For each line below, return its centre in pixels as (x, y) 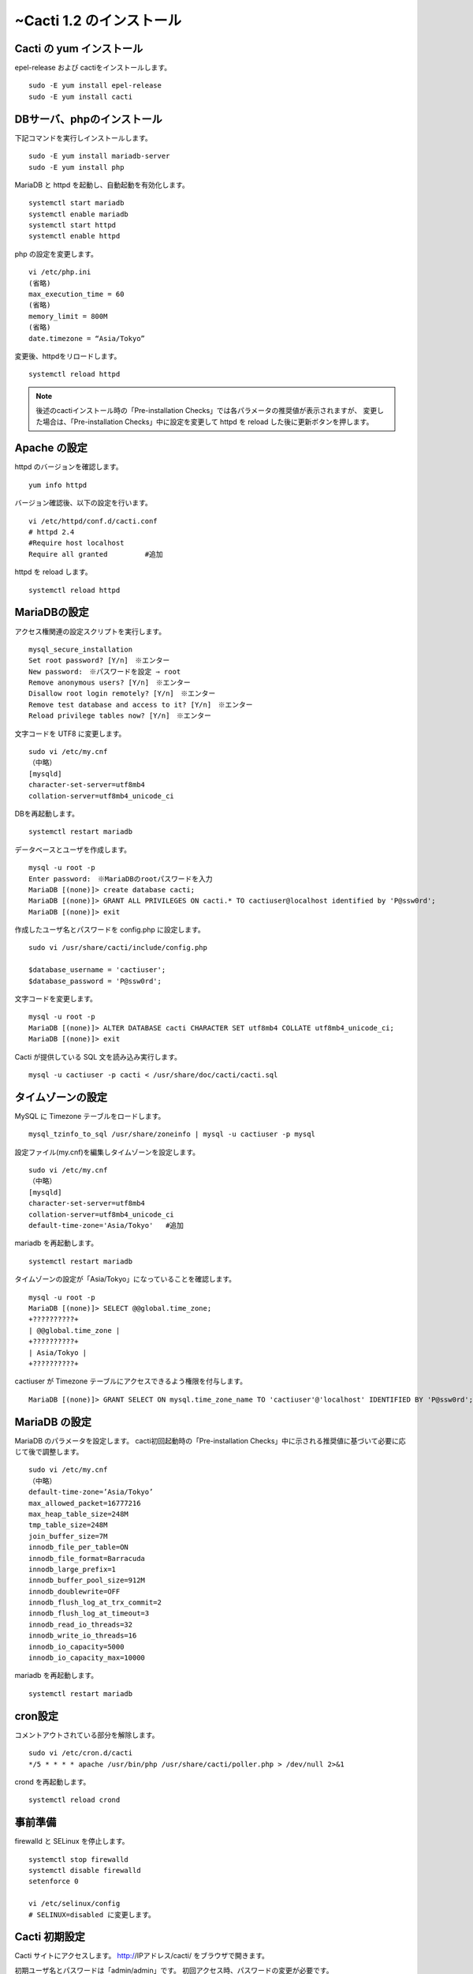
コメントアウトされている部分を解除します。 (87, 1735)
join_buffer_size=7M (68, 1536)
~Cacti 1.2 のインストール (98, 21)
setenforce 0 (54, 1882)
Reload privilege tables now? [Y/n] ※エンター (120, 716)
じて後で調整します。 (49, 1452)
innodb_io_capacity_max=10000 (87, 1658)
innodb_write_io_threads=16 (83, 1636)
